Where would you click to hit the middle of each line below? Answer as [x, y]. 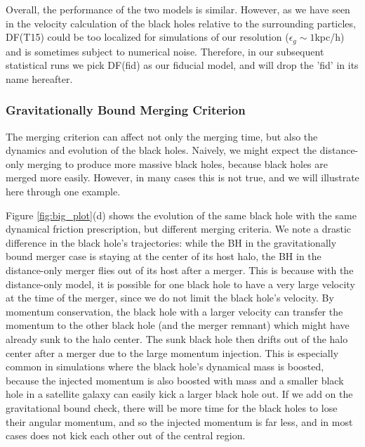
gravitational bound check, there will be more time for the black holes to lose [172, 407]
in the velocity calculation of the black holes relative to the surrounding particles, [181, 23]
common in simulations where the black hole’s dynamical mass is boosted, [165, 367]
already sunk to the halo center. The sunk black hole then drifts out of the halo [177, 338]
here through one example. [63, 192]
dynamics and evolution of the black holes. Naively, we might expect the [161, 150]
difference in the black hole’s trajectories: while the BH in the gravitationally [171, 242]
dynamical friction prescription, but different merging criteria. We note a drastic [179, 229]
